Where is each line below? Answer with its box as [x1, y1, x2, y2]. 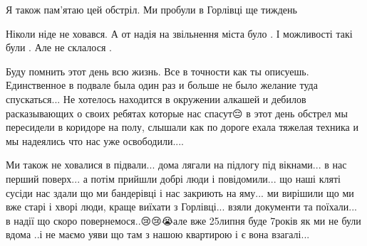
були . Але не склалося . [6, 40, 112, 55]
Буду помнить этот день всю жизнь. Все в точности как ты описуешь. [6, 63, 309, 78]
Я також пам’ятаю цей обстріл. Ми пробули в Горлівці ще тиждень [6, 2, 297, 16]
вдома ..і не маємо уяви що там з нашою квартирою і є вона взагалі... [6, 227, 310, 242]
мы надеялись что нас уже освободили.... [6, 133, 185, 148]
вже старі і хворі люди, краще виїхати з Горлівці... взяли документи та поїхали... [6, 199, 357, 214]
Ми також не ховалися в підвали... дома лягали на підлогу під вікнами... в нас [6, 157, 347, 172]
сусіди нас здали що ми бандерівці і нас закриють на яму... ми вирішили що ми [6, 185, 354, 200]
